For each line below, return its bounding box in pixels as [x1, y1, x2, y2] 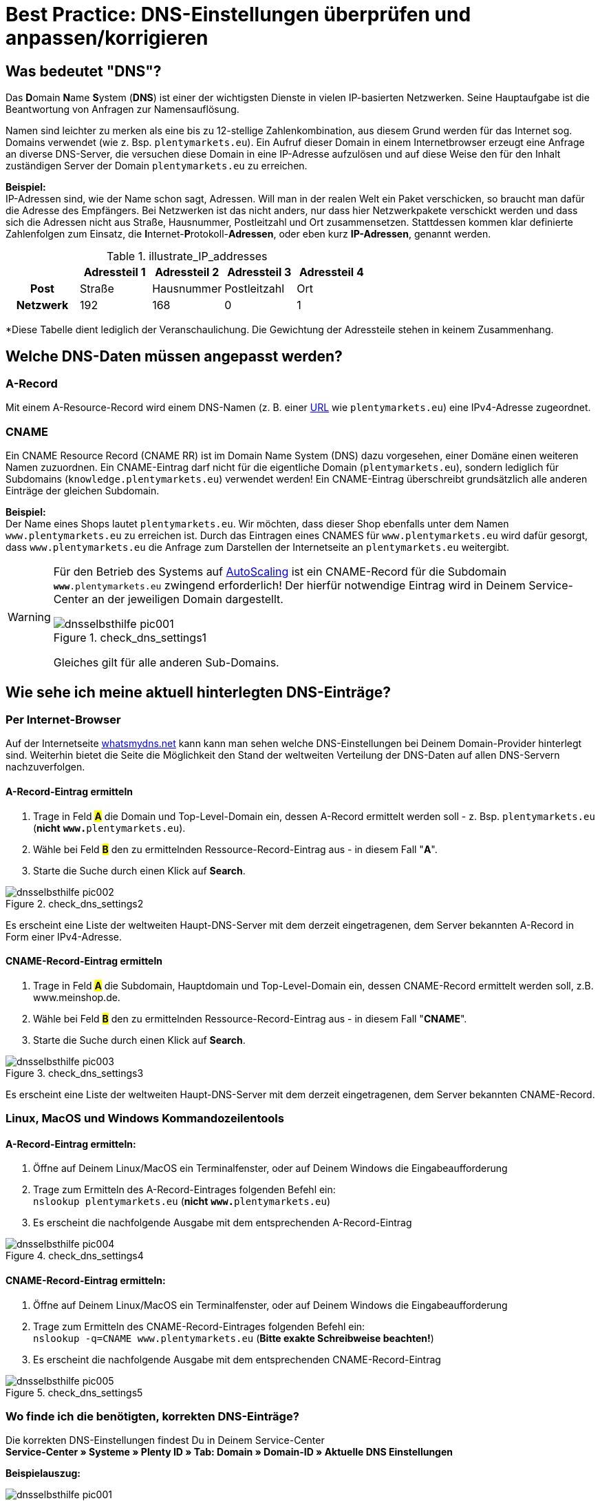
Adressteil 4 [299, 265, 364, 280]
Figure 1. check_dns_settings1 [53, 631, 207, 645]
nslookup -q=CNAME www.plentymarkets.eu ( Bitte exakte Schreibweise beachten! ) [33, 1332, 434, 1344]
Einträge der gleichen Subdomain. [6, 485, 160, 497]
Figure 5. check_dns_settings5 [6, 1386, 143, 1398]
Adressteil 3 [227, 265, 292, 280]
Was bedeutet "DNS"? [6, 62, 162, 80]
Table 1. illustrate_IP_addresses [106, 249, 268, 264]
